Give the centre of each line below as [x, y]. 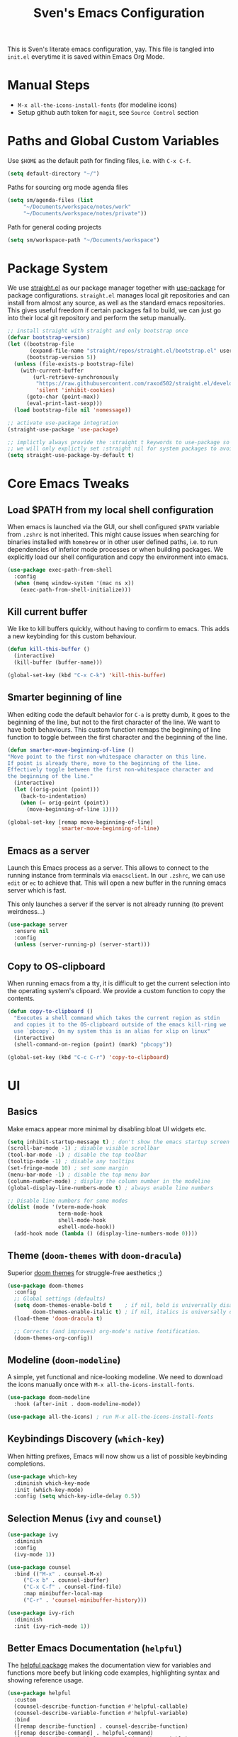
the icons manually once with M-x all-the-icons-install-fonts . [101, 1385]
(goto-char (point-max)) [63, 397]
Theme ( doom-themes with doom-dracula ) [95, 1256]
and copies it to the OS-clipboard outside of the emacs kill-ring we [120, 1025]
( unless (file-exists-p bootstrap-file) [74, 364]
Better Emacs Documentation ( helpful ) [95, 1648]
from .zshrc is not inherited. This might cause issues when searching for [113, 534]
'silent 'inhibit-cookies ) [75, 390]
